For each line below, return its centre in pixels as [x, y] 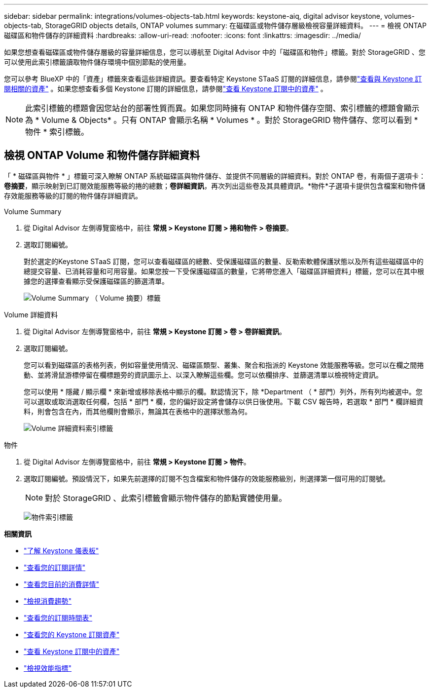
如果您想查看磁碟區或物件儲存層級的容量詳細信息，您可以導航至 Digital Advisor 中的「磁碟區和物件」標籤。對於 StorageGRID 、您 [215, 52]
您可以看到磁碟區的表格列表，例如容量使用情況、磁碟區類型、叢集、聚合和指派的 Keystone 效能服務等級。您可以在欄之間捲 [224, 365]
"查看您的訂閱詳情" [55, 567]
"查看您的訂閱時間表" [58, 617]
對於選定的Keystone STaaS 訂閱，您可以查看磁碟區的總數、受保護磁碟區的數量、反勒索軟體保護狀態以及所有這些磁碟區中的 [224, 261]
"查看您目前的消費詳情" [62, 584]
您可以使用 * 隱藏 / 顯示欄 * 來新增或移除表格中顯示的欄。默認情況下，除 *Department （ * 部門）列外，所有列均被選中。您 [223, 391]
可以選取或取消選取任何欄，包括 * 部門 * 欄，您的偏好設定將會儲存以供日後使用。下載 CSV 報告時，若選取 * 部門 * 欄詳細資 [224, 401]
